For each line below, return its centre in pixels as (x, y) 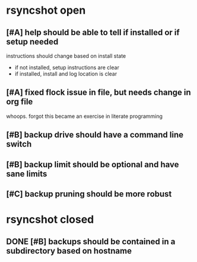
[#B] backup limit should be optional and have (93, 164)
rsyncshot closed (50, 219)
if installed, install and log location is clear (66, 74)
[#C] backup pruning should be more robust (89, 194)
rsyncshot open (46, 10)
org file (20, 102)
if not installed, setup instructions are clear (67, 67)
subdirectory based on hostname (69, 251)
